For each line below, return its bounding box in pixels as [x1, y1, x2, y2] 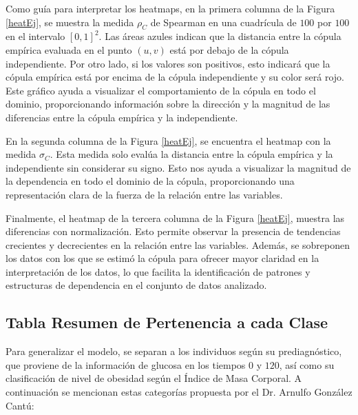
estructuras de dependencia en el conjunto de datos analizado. [6, 278, 267, 292]
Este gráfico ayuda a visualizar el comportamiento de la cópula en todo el [6, 83, 316, 97]
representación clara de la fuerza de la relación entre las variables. [6, 187, 283, 201]
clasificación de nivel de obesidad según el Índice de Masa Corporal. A [6, 371, 302, 385]
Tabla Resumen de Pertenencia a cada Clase [6, 312, 328, 333]
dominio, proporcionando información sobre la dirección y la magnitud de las [6, 97, 330, 111]
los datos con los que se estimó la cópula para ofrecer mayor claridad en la [6, 251, 319, 265]
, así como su [279, 357, 335, 372]
